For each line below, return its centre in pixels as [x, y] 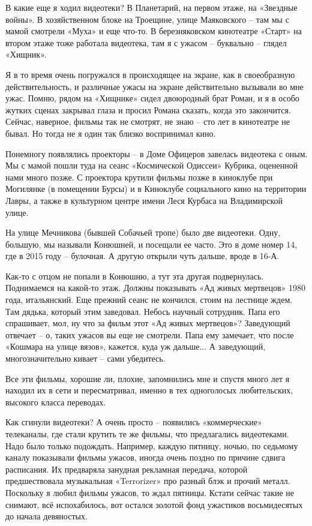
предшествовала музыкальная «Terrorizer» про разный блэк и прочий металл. [148, 481]
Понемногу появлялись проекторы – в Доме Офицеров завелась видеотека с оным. [157, 153]
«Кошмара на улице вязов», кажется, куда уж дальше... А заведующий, [136, 346]
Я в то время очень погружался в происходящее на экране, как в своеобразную [150, 74]
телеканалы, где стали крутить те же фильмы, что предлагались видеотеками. [147, 434]
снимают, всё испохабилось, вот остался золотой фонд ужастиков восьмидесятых [154, 504]
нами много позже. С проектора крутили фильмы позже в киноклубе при [139, 177]
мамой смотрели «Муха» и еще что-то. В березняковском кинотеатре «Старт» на [154, 31]
